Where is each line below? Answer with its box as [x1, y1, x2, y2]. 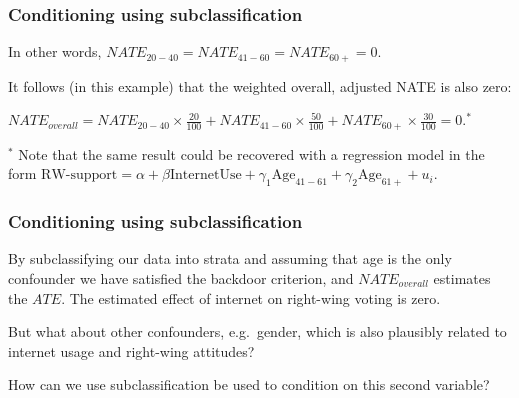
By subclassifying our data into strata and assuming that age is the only [8, 248, 452, 269]
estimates [433, 267, 491, 288]
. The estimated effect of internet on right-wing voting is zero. [61, 287, 441, 308]
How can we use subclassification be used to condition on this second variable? [8, 374, 490, 395]
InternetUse [169, 168, 242, 183]
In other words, [8, 41, 102, 62]
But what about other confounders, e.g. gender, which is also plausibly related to [8, 321, 507, 342]
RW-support [41, 168, 118, 183]
